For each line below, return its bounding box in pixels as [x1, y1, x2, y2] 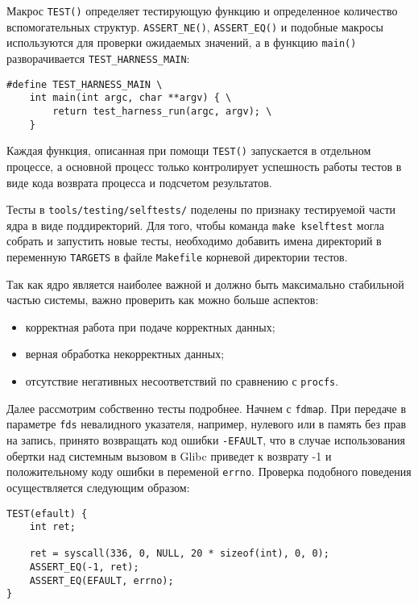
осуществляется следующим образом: [6, 478, 190, 495]
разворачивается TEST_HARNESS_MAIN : [6, 49, 190, 66]
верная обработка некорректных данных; [25, 345, 225, 362]
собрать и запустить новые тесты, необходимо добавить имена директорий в [6, 232, 382, 249]
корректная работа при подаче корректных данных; [25, 318, 275, 335]
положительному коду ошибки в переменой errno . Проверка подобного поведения [6, 463, 412, 480]
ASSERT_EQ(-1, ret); [29, 561, 139, 574]
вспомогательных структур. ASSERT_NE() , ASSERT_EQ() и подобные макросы [6, 18, 383, 35]
